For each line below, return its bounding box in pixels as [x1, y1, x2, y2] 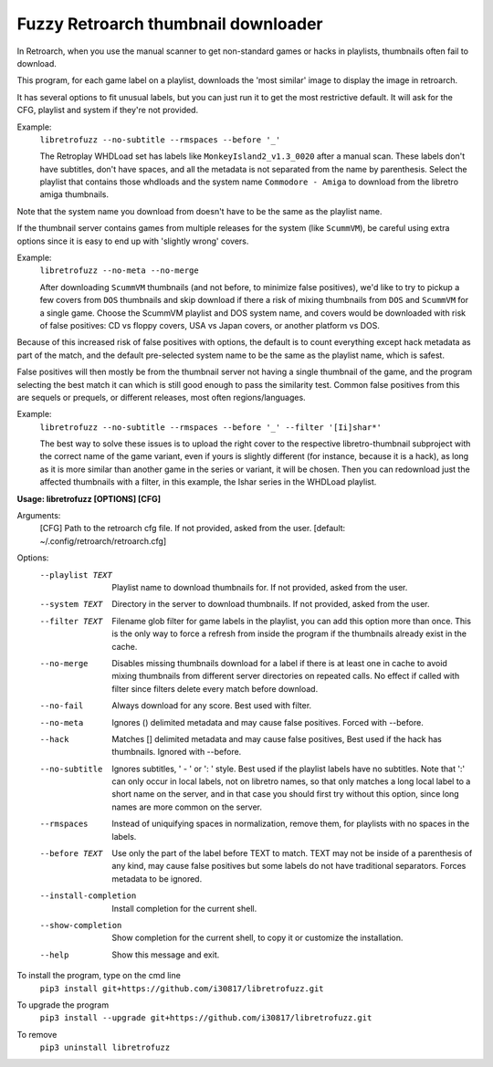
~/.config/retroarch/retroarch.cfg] [39, 535, 167, 547]
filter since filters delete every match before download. [111, 683, 319, 694]
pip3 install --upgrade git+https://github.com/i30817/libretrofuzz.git [39, 1013, 372, 1023]
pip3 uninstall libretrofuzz [39, 1042, 171, 1053]
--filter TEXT [39, 616, 103, 626]
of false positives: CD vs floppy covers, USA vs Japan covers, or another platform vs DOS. [39, 319, 381, 330]
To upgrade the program [16, 999, 110, 1010]
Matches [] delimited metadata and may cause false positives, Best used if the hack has [111, 733, 442, 744]
